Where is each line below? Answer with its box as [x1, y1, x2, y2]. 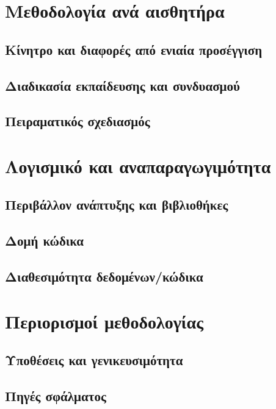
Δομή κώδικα [5, 231, 84, 250]
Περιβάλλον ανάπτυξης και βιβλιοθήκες [5, 195, 228, 214]
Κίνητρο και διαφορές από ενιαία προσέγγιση [5, 40, 263, 59]
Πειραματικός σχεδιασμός [5, 112, 150, 130]
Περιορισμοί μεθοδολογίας [5, 308, 203, 333]
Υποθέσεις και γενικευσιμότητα [5, 350, 183, 369]
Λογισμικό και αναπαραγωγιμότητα [5, 153, 271, 178]
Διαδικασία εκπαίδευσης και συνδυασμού [5, 76, 240, 94]
